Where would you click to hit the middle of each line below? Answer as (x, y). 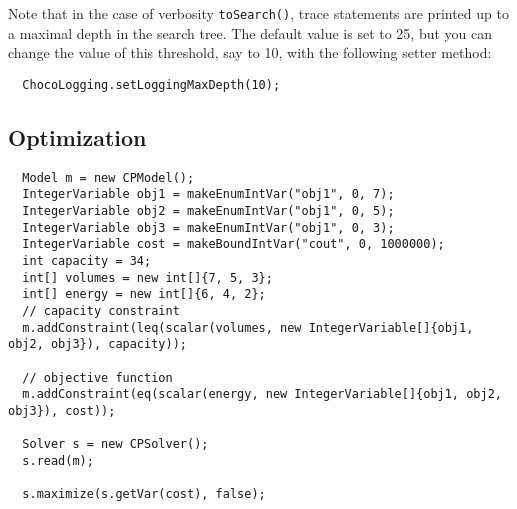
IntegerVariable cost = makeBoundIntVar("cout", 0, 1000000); (233, 244)
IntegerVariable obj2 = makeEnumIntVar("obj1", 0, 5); (208, 211)
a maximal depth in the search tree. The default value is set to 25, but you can (250, 32)
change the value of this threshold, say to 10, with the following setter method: (250, 52)
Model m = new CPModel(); (108, 177)
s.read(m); (58, 460)
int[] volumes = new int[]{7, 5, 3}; (147, 277)
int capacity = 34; (87, 260)
